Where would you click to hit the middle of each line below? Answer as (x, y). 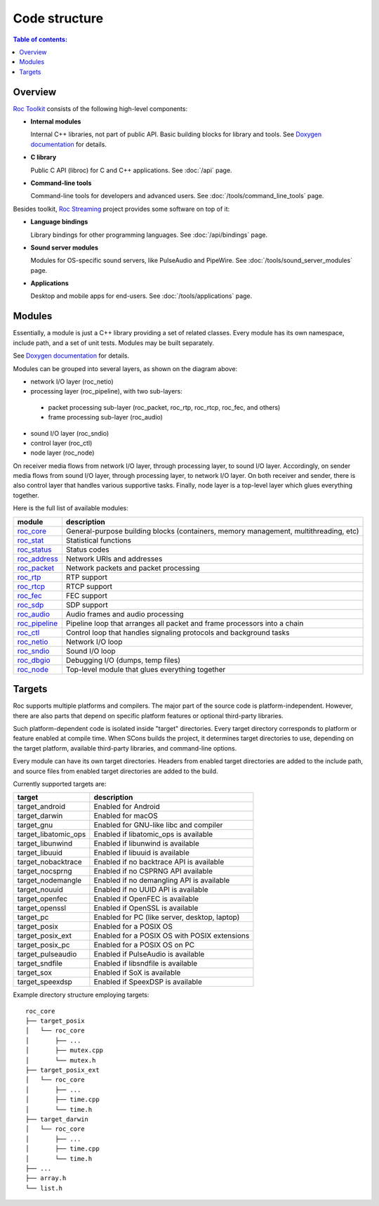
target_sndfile (40, 964)
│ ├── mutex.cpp (65, 1050)
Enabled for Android (127, 807)
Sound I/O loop (91, 651)
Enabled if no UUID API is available (151, 890)
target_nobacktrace (49, 862)
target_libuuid (40, 852)
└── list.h (44, 1188)
